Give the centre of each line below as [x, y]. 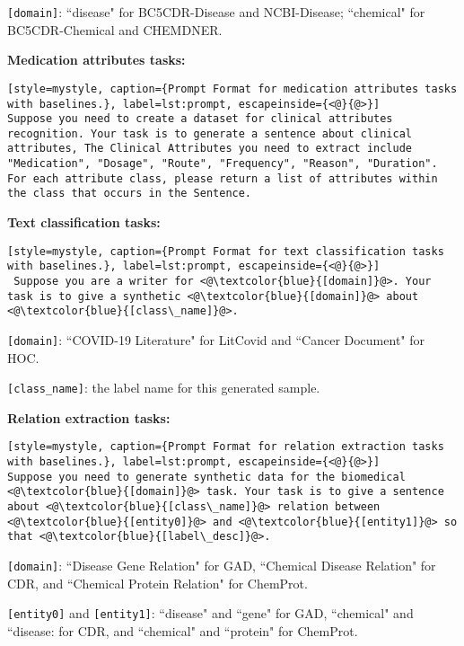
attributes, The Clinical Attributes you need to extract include [210, 149]
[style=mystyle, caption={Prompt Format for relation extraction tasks [226, 447]
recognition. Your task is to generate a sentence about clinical [210, 133]
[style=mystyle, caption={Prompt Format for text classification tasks [226, 251]
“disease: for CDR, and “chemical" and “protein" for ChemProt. [183, 630]
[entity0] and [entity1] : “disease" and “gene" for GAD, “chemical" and [210, 613]
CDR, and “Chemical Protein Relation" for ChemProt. [158, 583]
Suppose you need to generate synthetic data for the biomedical [206, 477]
